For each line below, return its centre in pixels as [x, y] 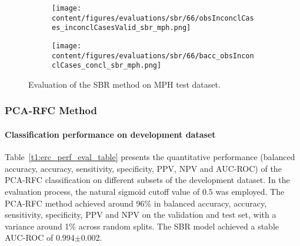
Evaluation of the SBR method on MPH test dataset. [124, 84]
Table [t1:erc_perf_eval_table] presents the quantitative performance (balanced [150, 157]
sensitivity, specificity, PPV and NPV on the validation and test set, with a [141, 215]
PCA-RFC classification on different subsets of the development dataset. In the [147, 180]
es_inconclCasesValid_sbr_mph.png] [121, 28]
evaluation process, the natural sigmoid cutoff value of [102, 191]
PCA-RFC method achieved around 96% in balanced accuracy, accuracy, [136, 203]
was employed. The [250, 191]
